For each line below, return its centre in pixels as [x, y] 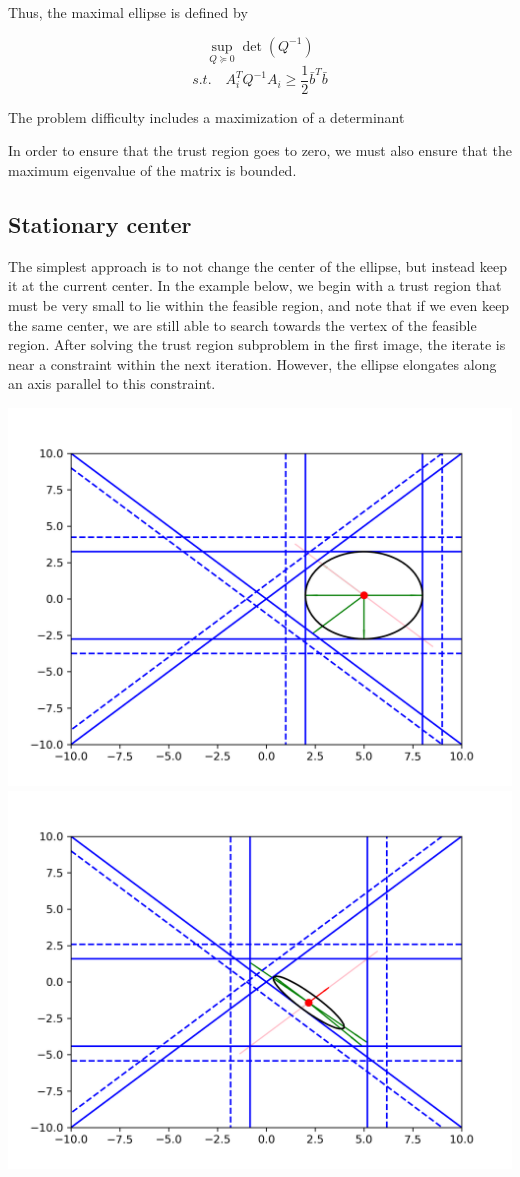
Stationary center [100, 224]
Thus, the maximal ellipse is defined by [128, 12]
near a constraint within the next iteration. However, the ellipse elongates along [252, 363]
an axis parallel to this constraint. [112, 383]
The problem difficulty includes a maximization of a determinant [206, 116]
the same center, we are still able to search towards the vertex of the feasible [242, 324]
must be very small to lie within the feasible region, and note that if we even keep [259, 305]
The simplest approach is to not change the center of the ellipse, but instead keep [257, 265]
